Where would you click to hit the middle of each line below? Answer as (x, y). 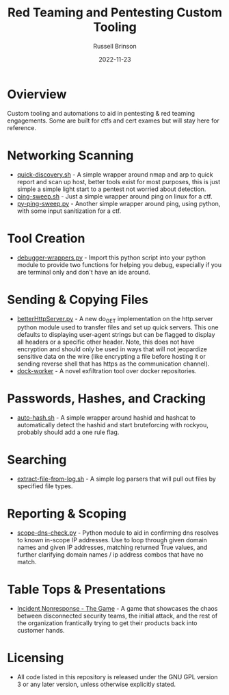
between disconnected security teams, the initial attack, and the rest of (117, 616)
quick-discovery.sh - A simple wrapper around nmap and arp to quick (115, 174)
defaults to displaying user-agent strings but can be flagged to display (116, 335)
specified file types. (45, 486)
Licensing (36, 658)
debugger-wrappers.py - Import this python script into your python (111, 257)
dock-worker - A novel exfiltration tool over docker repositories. (107, 371)
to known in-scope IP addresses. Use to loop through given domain (112, 540)
